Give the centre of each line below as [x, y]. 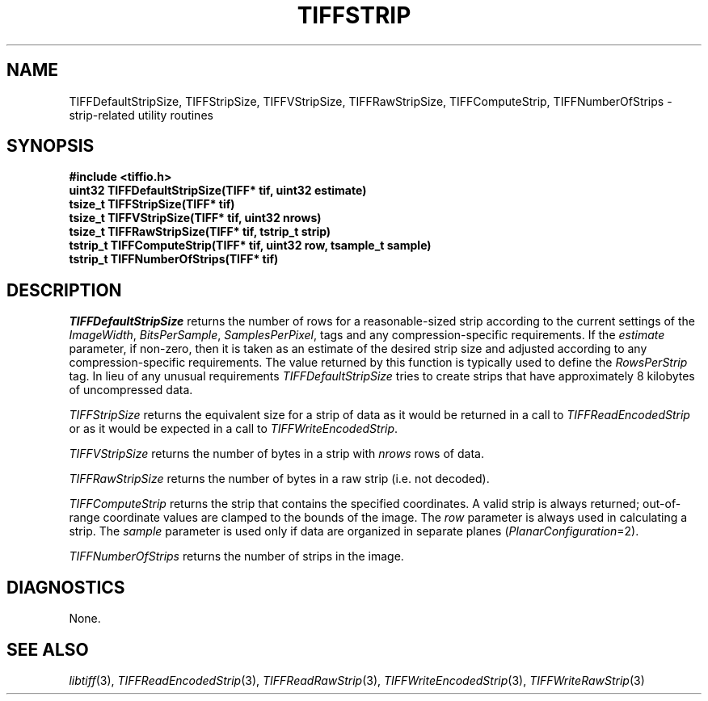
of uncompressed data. [131, 390]
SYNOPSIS [51, 146]
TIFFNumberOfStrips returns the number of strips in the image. [236, 556]
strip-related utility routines [141, 115]
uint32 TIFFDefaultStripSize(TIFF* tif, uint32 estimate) [218, 191]
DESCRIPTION [64, 290]
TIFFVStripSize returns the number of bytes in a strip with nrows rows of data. [276, 454]
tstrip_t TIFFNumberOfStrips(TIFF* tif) [174, 259]
